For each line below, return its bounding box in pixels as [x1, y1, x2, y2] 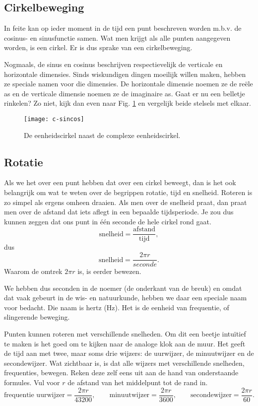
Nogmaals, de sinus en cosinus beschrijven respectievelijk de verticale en [4, 59, 223, 69]
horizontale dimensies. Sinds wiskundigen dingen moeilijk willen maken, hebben [4, 68, 246, 79]
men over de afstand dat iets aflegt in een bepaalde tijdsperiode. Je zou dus [4, 206, 234, 217]
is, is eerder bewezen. [77, 266, 141, 276]
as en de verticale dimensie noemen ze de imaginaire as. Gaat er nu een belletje [4, 88, 245, 98]
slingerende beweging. [4, 312, 70, 322]
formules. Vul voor [4, 377, 60, 388]
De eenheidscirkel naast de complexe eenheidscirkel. [24, 130, 181, 140]
